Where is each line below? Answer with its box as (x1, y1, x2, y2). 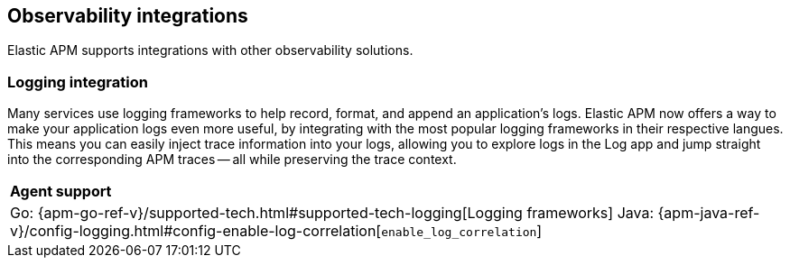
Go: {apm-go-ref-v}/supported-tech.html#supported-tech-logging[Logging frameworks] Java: (10, 204, 655, 223)
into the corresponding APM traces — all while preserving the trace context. (7, 151, 457, 168)
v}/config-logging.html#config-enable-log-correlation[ (10, 222, 382, 241)
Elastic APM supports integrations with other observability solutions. (7, 42, 414, 59)
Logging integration (7, 72, 148, 91)
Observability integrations (7, 5, 248, 27)
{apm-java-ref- (657, 204, 760, 223)
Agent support (10, 182, 112, 201)
